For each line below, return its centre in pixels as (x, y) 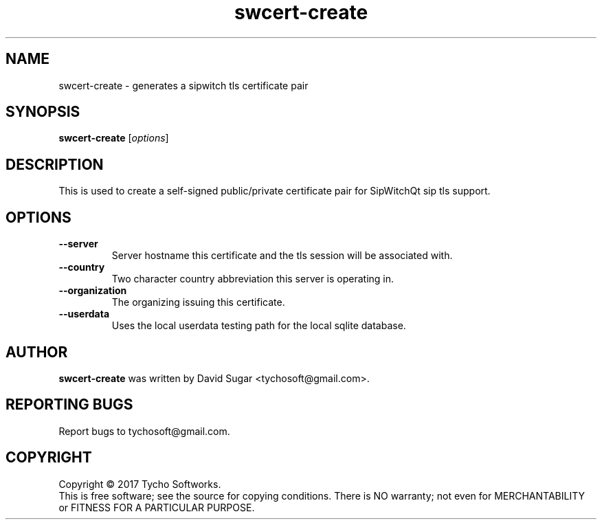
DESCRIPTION (55, 164)
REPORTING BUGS (69, 405)
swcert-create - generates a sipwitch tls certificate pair (183, 85)
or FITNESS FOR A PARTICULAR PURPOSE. (157, 507)
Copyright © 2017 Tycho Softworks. (140, 484)
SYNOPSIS (43, 112)
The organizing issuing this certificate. (198, 302)
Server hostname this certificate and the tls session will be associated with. (282, 256)
